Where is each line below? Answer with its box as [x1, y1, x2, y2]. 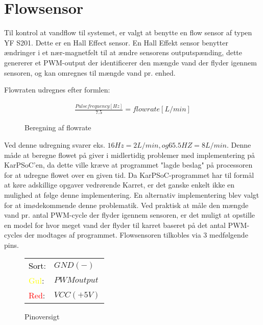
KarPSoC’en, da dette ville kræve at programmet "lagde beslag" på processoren [4, 159, 253, 170]
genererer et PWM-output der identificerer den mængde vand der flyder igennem [4, 57, 257, 67]
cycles [4, 229, 22, 240]
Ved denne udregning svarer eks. [4, 139, 105, 150]
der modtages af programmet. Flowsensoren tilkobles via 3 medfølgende [25, 229, 248, 240]
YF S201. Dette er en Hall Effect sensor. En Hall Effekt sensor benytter [4, 37, 228, 48]
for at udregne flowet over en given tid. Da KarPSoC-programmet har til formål [4, 169, 254, 180]
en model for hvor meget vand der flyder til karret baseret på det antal [4, 219, 226, 230]
